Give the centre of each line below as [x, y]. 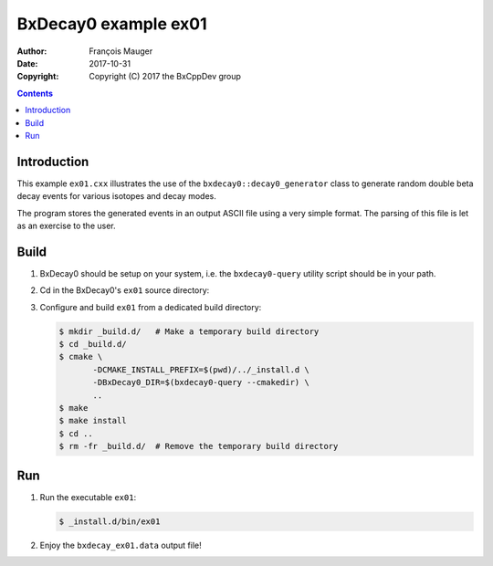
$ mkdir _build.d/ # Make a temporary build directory [189, 331]
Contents [35, 93]
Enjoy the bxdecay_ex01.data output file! [121, 545]
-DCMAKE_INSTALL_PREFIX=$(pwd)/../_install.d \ [201, 369]
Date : [27, 63]
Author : [32, 51]
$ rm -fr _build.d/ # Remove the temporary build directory [199, 446]
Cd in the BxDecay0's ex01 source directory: [125, 290]
